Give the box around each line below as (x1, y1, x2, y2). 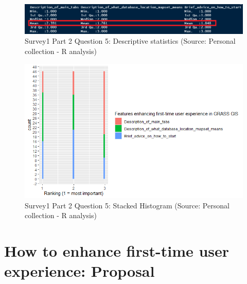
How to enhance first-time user (4, 240, 230, 261)
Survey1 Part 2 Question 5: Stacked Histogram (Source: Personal (25, 200, 230, 210)
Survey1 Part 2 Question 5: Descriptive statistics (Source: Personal (25, 35, 236, 46)
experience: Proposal (4, 260, 155, 281)
